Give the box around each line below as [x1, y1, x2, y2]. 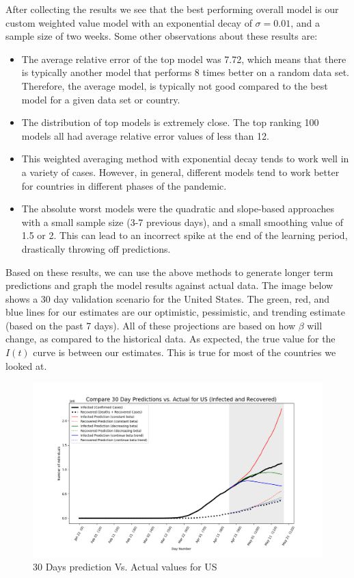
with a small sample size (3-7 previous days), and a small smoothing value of [21, 214, 344, 229]
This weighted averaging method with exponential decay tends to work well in [21, 151, 349, 166]
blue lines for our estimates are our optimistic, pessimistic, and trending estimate [5, 305, 346, 319]
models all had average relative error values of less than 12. [21, 128, 269, 142]
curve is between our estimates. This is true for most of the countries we [33, 345, 336, 360]
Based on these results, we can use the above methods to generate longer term [5, 264, 333, 279]
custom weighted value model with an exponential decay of [5, 15, 252, 29]
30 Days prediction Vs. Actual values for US [33, 560, 217, 574]
